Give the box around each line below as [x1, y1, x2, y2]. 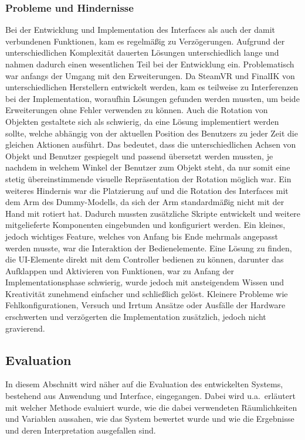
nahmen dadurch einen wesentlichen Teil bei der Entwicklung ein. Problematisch [5, 58, 294, 70]
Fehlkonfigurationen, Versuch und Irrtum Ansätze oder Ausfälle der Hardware [5, 299, 286, 311]
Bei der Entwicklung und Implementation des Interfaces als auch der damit [5, 23, 275, 36]
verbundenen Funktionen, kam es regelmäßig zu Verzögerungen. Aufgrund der [5, 35, 285, 47]
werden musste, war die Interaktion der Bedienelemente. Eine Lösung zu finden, [5, 241, 292, 254]
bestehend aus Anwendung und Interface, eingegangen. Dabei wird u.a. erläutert [5, 390, 296, 402]
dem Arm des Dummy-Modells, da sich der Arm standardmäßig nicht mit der [5, 196, 284, 208]
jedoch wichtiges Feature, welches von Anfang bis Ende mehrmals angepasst [5, 230, 278, 242]
